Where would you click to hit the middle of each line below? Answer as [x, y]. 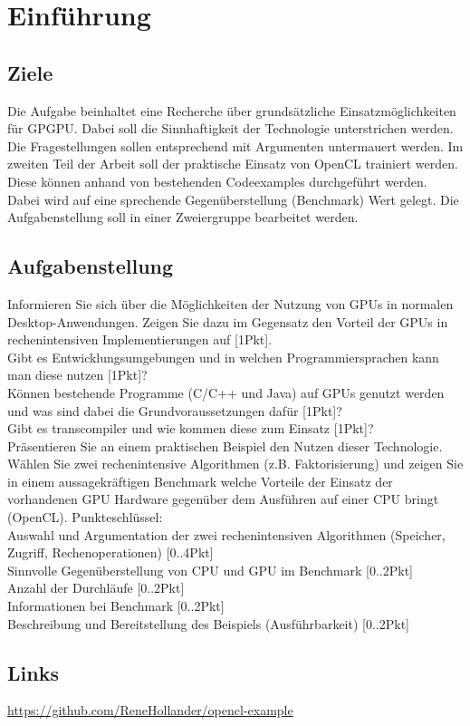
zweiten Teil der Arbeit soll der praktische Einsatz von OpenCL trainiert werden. [233, 164]
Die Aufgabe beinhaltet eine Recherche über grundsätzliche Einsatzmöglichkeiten [232, 110]
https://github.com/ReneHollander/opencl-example [150, 710]
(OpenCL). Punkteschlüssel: [85, 517]
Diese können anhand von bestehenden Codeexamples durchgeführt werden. [217, 181]
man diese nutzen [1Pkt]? [77, 375]
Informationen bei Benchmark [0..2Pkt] [116, 606]
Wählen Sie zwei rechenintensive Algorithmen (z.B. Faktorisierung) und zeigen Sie [235, 464]
